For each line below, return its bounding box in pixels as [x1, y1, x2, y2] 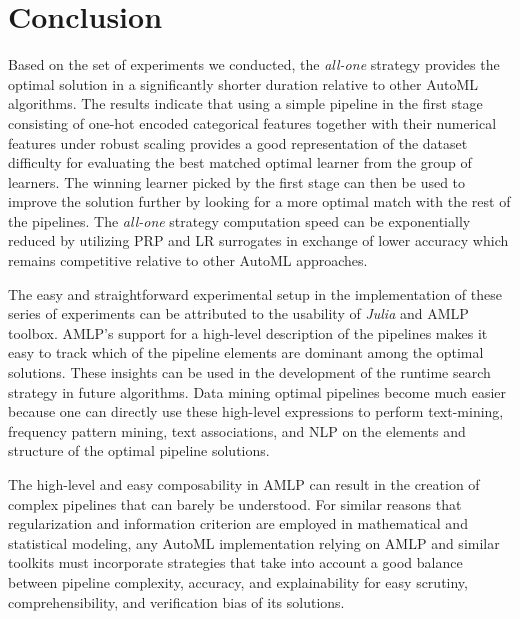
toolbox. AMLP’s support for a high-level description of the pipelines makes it [8, 322, 488, 343]
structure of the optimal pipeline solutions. [8, 440, 270, 461]
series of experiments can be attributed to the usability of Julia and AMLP [8, 303, 469, 324]
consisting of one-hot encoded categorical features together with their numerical [8, 112, 497, 133]
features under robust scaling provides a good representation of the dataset [8, 132, 468, 153]
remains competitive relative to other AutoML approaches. [8, 250, 368, 271]
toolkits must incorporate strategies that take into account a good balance [8, 552, 463, 573]
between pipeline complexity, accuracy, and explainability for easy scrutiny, [8, 571, 468, 592]
